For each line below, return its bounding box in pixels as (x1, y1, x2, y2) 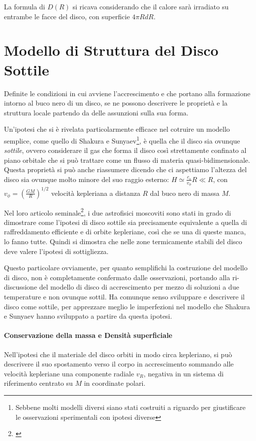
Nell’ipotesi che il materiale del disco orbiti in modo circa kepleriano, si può (4, 349, 232, 359)
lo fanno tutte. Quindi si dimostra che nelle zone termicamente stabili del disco (4, 236, 242, 247)
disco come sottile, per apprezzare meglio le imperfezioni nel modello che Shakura (4, 301, 250, 311)
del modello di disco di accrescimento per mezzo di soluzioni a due (39, 282, 239, 292)
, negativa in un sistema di (143, 368, 224, 378)
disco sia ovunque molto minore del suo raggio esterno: (4, 174, 169, 184)
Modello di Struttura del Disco (4, 40, 219, 60)
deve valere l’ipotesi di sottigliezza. (4, 246, 109, 256)
